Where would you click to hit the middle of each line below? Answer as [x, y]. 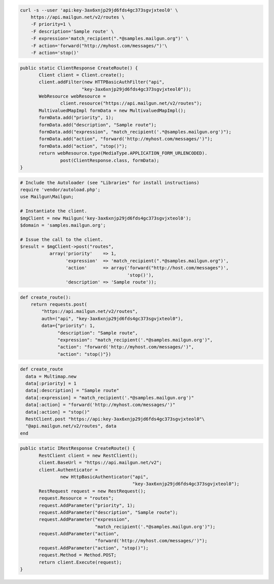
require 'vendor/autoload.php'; [60, 190]
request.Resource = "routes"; [76, 498]
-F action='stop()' [55, 53]
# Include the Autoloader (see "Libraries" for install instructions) [110, 182]
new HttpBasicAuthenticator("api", [105, 477]
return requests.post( [59, 304]
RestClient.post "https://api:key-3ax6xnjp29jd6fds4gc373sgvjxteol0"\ [115, 419]
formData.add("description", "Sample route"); [98, 125]
